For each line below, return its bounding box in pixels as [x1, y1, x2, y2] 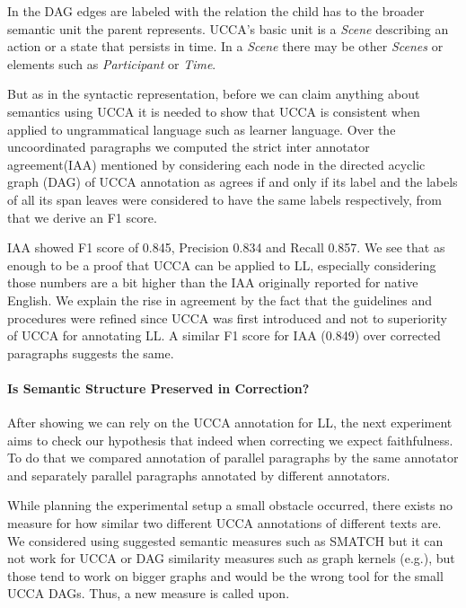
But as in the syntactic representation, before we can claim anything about [7, 84, 420, 103]
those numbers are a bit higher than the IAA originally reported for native [7, 273, 418, 292]
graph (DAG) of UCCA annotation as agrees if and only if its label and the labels [7, 172, 458, 191]
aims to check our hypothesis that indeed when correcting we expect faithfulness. [7, 430, 453, 449]
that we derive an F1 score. [7, 207, 157, 226]
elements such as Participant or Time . [7, 54, 216, 73]
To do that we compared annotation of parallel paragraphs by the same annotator [7, 448, 459, 467]
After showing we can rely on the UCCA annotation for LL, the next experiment [7, 413, 453, 432]
